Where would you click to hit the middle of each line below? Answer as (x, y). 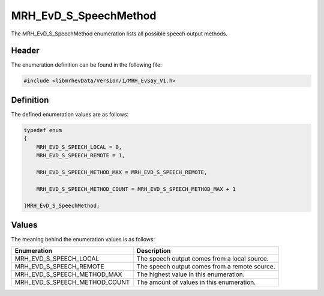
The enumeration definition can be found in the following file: (86, 65)
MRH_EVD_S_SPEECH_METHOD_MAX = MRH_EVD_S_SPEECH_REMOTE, (122, 172)
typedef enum (43, 130)
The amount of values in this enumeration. (196, 282)
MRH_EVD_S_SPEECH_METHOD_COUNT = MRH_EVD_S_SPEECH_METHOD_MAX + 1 (136, 189)
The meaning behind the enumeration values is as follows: (83, 239)
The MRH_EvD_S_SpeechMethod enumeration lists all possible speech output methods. (119, 34)
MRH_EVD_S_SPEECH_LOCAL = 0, (79, 147)
